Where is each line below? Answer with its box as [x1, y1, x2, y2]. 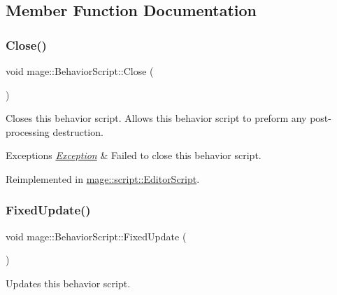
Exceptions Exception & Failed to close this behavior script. [6, 148, 261, 163]
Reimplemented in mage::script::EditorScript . [6, 171, 200, 186]
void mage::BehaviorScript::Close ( [6, 64, 154, 78]
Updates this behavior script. [6, 275, 131, 290]
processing [6, 124, 50, 139]
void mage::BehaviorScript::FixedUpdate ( [6, 228, 187, 243]
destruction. [52, 124, 103, 139]
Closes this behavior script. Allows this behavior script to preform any [6, 111, 307, 125]
